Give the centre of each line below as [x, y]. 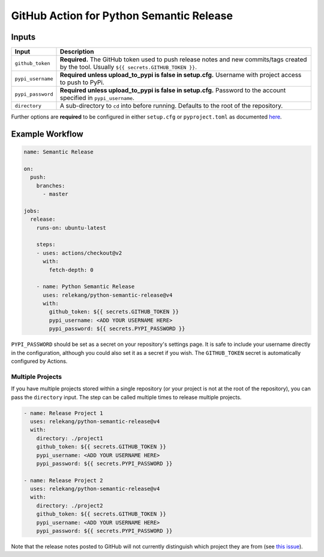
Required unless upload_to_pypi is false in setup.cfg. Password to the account [173, 90]
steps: [46, 245]
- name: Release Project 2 [63, 480]
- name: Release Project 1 [63, 413]
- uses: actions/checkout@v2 [79, 253]
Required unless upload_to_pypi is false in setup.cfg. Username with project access [181, 75]
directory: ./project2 [70, 506]
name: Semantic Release [59, 152]
